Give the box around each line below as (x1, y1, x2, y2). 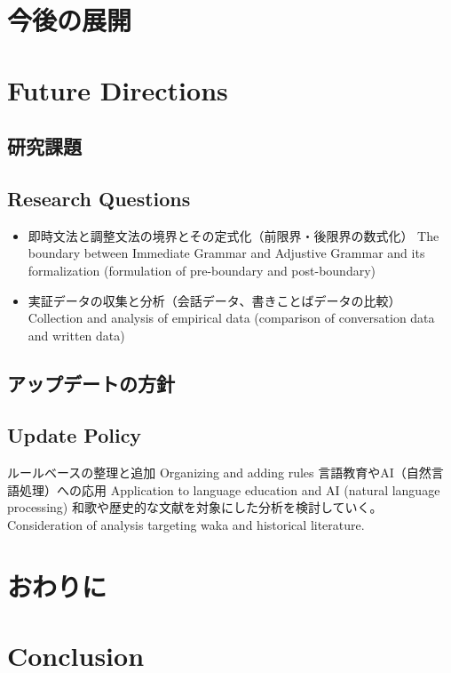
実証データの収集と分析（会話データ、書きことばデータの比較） (28, 291, 401, 309)
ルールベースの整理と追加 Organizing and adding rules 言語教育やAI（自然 (7, 463, 431, 482)
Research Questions (7, 184, 191, 212)
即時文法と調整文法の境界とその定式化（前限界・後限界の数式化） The (28, 226, 439, 244)
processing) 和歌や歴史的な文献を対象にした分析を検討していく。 (7, 498, 383, 517)
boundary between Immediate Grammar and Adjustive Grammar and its (28, 244, 425, 262)
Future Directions (7, 71, 228, 108)
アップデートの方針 (7, 369, 175, 397)
